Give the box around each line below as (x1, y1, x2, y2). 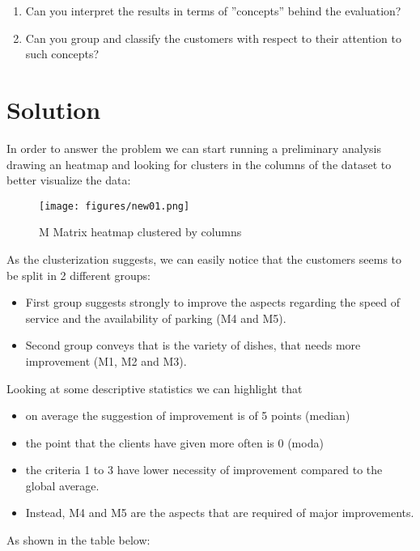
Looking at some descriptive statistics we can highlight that (6, 379, 303, 396)
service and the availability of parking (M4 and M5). (25, 309, 286, 326)
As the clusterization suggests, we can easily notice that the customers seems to (6, 250, 402, 267)
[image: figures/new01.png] (39, 200, 190, 212)
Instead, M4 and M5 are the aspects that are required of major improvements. (25, 504, 414, 521)
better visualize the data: (6, 172, 131, 189)
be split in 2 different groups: (6, 266, 151, 283)
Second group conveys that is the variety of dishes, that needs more (25, 337, 361, 354)
